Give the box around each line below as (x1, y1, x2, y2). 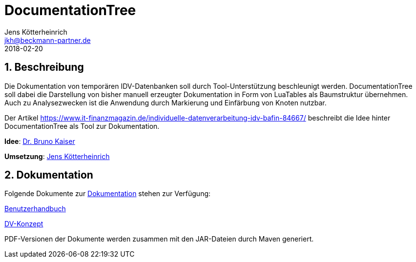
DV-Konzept (4, 220, 43, 228)
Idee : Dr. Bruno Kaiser (4, 137, 75, 145)
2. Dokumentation (4, 169, 93, 181)
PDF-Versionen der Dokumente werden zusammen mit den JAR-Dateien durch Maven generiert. (4, 235, 314, 243)
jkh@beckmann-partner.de (4, 36, 91, 44)
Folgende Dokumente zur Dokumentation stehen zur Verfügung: (4, 189, 211, 198)
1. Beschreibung (4, 61, 84, 74)
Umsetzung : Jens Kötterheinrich (4, 152, 110, 161)
